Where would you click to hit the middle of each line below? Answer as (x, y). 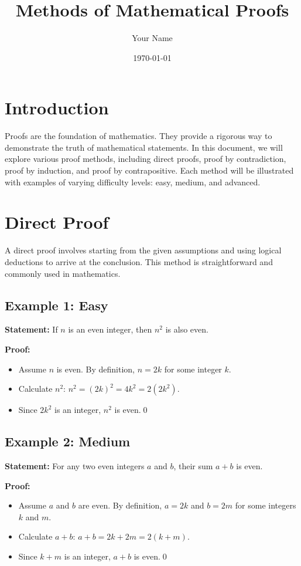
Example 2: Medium (68, 441)
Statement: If (31, 329)
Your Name (152, 38)
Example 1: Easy (57, 305)
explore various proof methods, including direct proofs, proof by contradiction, (146, 159)
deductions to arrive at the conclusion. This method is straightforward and (139, 261)
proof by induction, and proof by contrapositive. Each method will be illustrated (149, 170)
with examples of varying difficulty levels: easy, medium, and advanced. (133, 182)
